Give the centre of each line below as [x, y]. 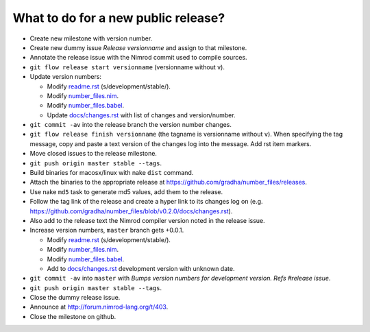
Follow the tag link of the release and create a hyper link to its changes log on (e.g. [146, 202]
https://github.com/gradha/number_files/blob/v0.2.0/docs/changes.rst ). [131, 211]
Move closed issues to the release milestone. [94, 154]
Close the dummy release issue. [75, 298]
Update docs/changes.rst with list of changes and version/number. [141, 115]
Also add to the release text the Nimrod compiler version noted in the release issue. [147, 220]
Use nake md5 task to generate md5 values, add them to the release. [126, 191]
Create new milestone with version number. [91, 38]
